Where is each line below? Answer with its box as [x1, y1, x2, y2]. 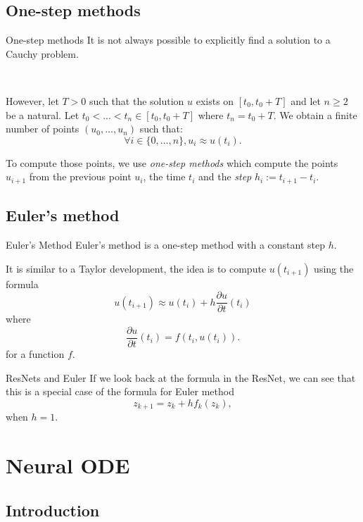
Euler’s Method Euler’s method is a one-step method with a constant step [6, 237, 325, 252]
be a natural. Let [6, 107, 79, 122]
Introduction [6, 499, 100, 521]
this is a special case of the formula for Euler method [6, 384, 234, 399]
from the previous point [29, 169, 132, 184]
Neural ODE [6, 450, 130, 479]
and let [291, 93, 321, 108]
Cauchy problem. [6, 46, 79, 61]
